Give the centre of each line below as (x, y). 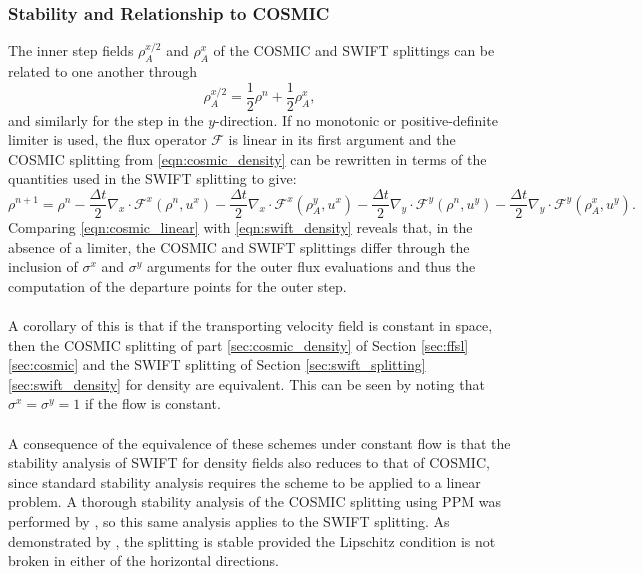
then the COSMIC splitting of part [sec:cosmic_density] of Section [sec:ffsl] (238, 344)
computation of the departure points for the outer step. (177, 285)
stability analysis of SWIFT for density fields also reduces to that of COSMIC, (249, 462)
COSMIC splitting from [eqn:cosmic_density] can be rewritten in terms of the (247, 158)
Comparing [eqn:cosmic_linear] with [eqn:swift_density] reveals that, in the (240, 227)
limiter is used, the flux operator (107, 139)
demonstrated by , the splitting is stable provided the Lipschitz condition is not (252, 540)
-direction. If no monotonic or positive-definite (356, 119)
